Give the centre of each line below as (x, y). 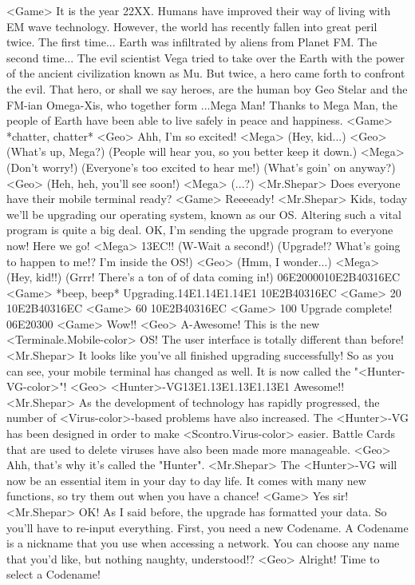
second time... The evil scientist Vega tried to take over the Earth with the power (206, 57)
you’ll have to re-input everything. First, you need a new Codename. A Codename (207, 527)
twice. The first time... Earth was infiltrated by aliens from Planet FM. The (192, 42)
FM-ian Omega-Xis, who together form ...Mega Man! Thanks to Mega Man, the (202, 104)
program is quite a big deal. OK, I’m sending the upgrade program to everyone (200, 230)
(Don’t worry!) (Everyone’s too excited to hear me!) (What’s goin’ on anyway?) (201, 167)
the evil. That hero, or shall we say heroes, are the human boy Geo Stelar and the (207, 88)
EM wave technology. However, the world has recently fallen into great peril (192, 26)
